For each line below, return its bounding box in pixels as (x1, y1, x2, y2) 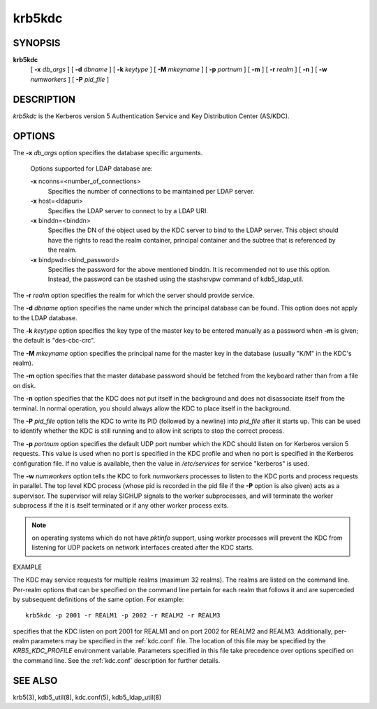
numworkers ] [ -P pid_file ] (30, 75, 110, 83)
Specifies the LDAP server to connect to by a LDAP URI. (47, 206, 209, 215)
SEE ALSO (13, 675, 58, 687)
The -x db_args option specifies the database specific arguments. (13, 148, 203, 157)
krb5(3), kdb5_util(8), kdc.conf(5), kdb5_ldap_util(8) (13, 693, 162, 701)
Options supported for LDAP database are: (30, 164, 153, 173)
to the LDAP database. (13, 313, 77, 322)
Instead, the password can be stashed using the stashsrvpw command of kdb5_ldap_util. (47, 275, 304, 283)
